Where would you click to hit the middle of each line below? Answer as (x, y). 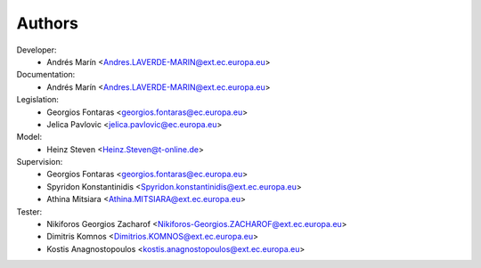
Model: (29, 137)
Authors (48, 23)
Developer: (37, 50)
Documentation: (46, 75)
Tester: (29, 211)
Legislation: (38, 100)
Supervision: (40, 162)
